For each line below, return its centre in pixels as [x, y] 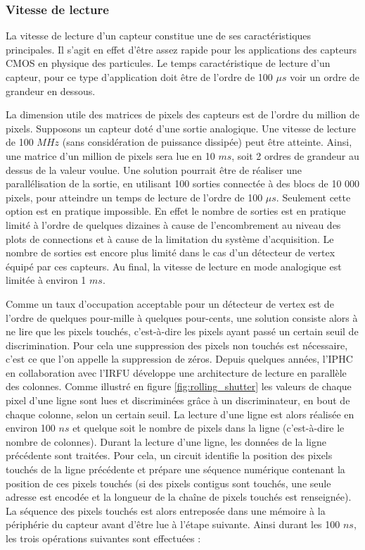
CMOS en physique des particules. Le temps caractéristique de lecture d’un [168, 63]
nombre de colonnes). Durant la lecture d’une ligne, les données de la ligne [166, 441]
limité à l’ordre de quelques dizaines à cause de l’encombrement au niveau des [173, 224]
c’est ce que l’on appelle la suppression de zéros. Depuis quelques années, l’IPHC [179, 359]
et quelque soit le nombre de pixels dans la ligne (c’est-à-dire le [209, 428]
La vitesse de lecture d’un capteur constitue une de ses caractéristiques [159, 36]
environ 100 [31, 428]
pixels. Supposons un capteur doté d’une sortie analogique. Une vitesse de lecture [181, 128]
